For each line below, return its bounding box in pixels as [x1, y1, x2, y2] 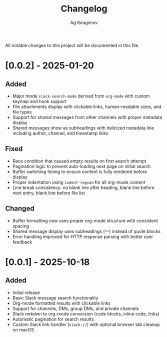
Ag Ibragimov [70, 19, 98, 25]
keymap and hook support [12, 98, 67, 104]
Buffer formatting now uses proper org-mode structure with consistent [12, 217, 158, 223]
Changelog [60, 3, 107, 14]
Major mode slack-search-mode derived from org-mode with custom [12, 93, 150, 99]
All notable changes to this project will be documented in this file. [5, 42, 140, 48]
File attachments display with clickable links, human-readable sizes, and [12, 103, 161, 109]
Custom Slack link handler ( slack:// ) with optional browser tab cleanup [12, 321, 160, 327]
